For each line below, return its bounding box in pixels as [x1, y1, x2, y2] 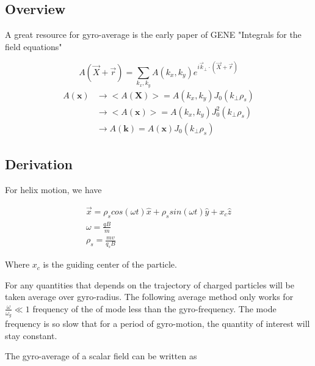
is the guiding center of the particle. [43, 258, 177, 271]
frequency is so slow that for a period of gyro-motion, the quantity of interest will [5, 317, 310, 330]
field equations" [5, 40, 62, 53]
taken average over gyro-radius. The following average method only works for [5, 290, 294, 303]
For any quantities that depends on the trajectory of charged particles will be [5, 278, 294, 291]
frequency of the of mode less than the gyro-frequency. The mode [32, 302, 277, 315]
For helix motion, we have [5, 183, 102, 196]
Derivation [5, 155, 73, 174]
